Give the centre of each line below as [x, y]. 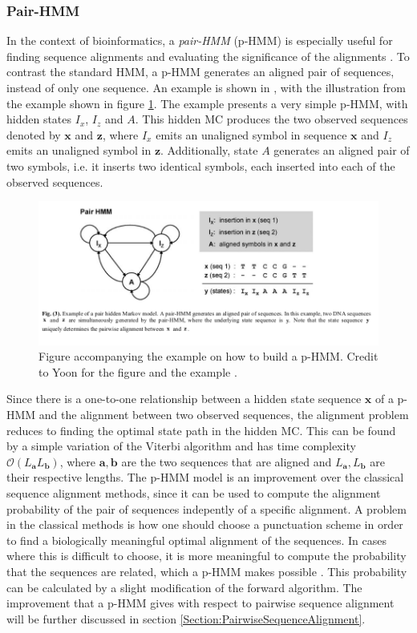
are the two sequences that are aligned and [227, 461]
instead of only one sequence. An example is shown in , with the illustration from [206, 87]
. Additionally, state [209, 150]
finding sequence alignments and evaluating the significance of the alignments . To [208, 56]
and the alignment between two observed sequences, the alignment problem [224, 415]
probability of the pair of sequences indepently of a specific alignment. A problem [206, 508]
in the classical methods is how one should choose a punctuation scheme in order [205, 524]
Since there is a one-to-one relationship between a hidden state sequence [184, 399]
